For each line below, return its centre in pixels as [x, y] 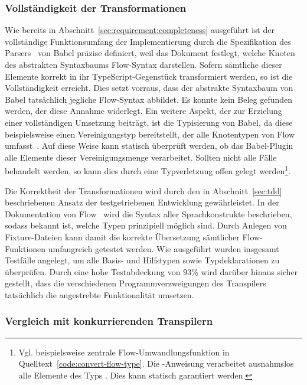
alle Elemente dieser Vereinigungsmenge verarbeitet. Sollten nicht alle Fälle [141, 157]
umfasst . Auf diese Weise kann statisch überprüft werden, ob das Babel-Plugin [149, 146]
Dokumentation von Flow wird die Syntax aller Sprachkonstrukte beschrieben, [148, 213]
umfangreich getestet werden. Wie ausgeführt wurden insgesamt [164, 248]
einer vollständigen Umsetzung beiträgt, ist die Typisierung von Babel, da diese [149, 122]
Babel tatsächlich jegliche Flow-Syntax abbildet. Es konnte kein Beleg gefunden [149, 99]
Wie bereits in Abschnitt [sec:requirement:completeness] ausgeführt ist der [140, 30]
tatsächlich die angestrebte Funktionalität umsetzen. [99, 294]
